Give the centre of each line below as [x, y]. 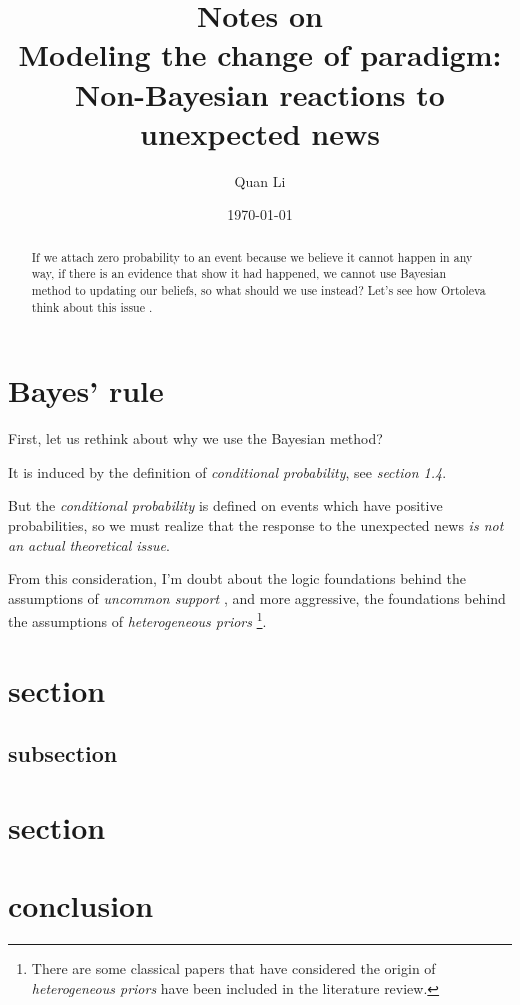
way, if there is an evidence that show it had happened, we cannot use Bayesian [239, 273]
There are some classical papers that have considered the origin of [233, 968]
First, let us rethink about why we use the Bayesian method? [195, 438]
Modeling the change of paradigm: [260, 54]
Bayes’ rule [86, 390]
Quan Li [260, 180]
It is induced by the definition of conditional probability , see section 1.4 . [227, 471]
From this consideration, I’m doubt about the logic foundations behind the [237, 578]
